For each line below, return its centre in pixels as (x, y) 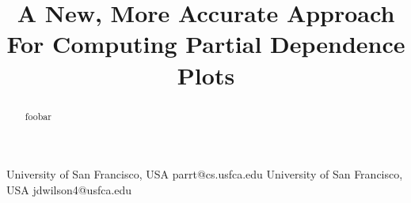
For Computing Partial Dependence (206, 44)
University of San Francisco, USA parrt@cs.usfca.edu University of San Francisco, (205, 174)
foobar (38, 116)
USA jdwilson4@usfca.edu (69, 189)
